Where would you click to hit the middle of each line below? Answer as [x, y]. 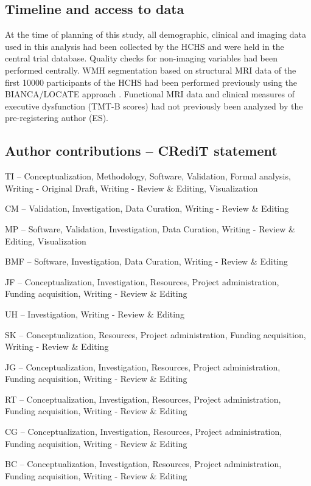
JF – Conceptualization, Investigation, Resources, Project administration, [142, 281]
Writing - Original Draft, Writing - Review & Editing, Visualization [131, 188]
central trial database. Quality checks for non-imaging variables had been [142, 58]
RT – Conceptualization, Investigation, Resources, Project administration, [143, 399]
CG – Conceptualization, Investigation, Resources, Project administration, [144, 432]
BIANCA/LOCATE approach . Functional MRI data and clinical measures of [150, 94]
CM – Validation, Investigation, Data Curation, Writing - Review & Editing [147, 208]
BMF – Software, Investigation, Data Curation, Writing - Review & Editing [146, 261]
